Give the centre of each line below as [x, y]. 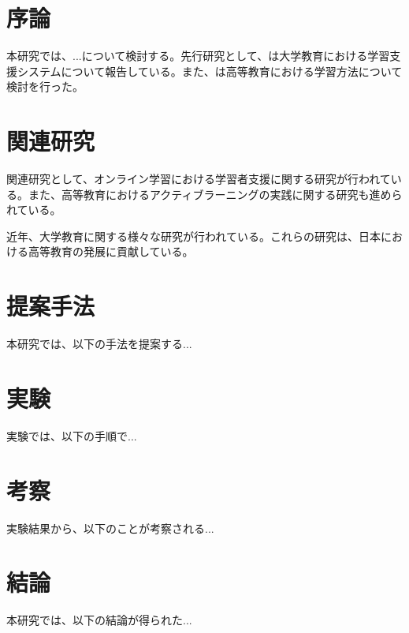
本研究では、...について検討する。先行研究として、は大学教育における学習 [198, 56]
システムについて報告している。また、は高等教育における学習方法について [210, 71]
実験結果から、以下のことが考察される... [110, 528]
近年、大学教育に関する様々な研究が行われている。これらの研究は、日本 [193, 236]
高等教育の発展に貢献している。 [111, 251]
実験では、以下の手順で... [72, 435]
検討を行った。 [45, 86]
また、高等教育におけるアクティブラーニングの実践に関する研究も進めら [215, 194]
